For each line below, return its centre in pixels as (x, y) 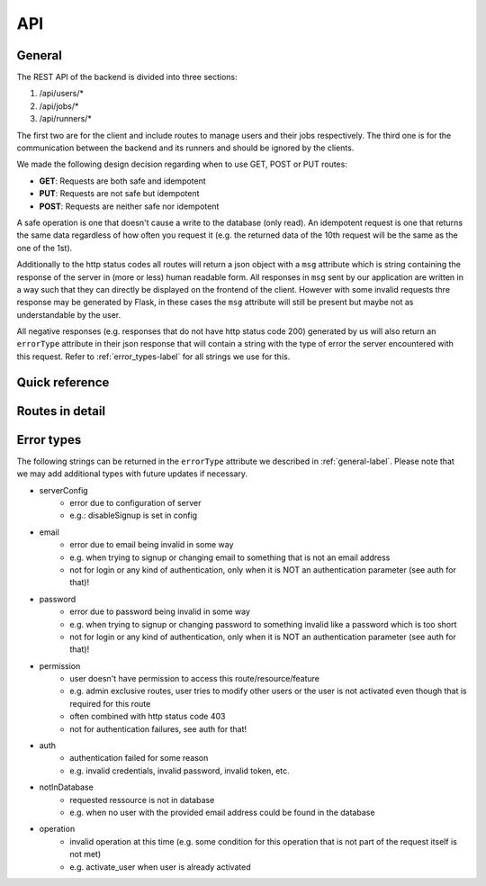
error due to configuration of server (135, 502)
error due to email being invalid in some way (152, 545)
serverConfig (64, 490)
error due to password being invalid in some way (160, 611)
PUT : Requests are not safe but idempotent (119, 194)
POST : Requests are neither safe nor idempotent (129, 206)
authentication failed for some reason (139, 758)
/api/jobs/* (59, 106)
